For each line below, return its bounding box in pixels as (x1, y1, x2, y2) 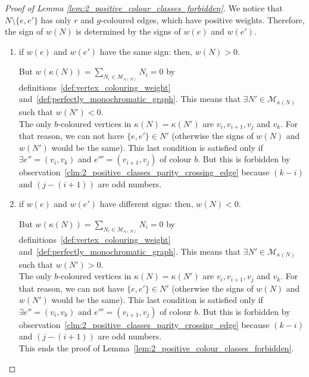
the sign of (5, 25, 43, 38)
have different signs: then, (99, 197, 193, 210)
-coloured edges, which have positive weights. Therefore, (101, 13, 305, 26)
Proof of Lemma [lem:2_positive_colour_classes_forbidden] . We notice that (5, 2, 283, 14)
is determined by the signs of (76, 25, 181, 38)
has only (40, 13, 71, 26)
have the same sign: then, (99, 45, 192, 57)
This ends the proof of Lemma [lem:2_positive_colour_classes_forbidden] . (18, 341, 294, 354)
